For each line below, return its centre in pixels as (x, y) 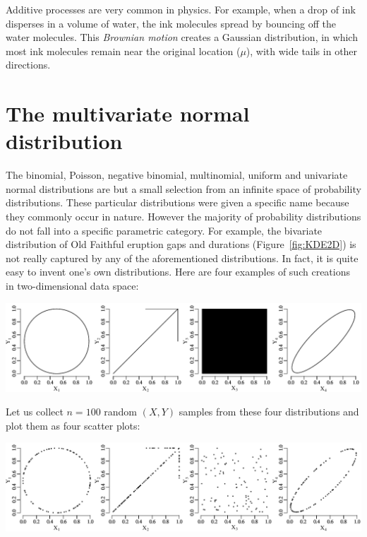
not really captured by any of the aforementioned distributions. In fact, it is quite (182, 258)
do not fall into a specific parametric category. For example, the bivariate (164, 230)
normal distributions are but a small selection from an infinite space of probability (183, 188)
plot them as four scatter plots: (73, 425)
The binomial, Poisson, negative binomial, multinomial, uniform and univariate (177, 175)
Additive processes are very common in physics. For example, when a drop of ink (181, 9)
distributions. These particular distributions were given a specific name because (178, 202)
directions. (28, 65)
